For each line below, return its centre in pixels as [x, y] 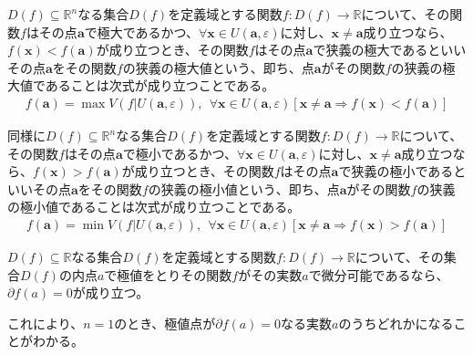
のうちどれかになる [396, 323]
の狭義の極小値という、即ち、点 [244, 188]
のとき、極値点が [165, 323]
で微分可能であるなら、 [379, 274]
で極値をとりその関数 [168, 274]
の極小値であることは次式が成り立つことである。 [154, 207]
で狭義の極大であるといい [390, 50]
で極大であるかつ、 [142, 31]
